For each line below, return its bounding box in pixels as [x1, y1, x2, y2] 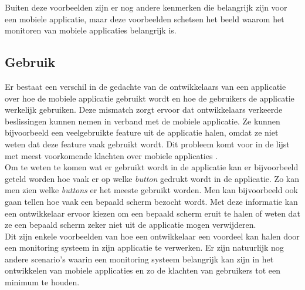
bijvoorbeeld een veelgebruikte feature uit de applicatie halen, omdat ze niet [5, 126, 279, 139]
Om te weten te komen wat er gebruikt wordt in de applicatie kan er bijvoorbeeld [5, 161, 299, 173]
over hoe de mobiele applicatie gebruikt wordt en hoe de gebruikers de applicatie [5, 92, 294, 104]
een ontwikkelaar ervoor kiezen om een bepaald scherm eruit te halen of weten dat [5, 207, 300, 219]
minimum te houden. [5, 276, 80, 288]
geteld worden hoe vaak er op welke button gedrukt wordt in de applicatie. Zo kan [5, 172, 299, 184]
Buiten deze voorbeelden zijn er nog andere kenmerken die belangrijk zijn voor [5, 1, 287, 13]
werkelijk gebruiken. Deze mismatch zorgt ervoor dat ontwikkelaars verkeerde [5, 103, 283, 116]
